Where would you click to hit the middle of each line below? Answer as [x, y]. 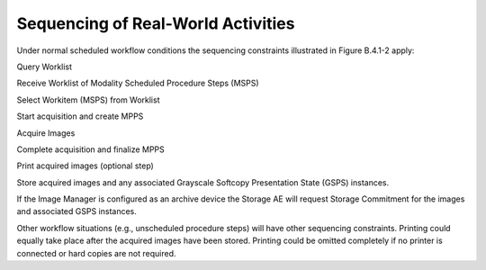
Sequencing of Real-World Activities [156, 23]
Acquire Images [46, 133]
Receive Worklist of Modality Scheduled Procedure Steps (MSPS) [138, 83]
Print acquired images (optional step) [85, 166]
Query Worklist [44, 67]
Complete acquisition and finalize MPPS [91, 149]
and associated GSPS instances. [76, 211]
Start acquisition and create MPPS [80, 116]
